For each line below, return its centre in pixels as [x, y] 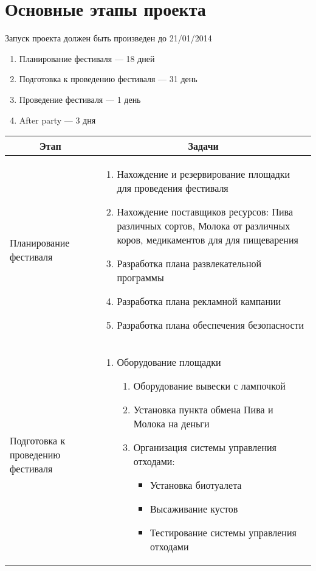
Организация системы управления [205, 447]
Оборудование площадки [169, 362]
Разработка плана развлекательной [189, 264]
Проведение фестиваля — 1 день [80, 99]
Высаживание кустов [194, 509]
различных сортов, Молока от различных [204, 226]
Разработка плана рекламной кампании [199, 301]
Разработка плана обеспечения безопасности [211, 325]
